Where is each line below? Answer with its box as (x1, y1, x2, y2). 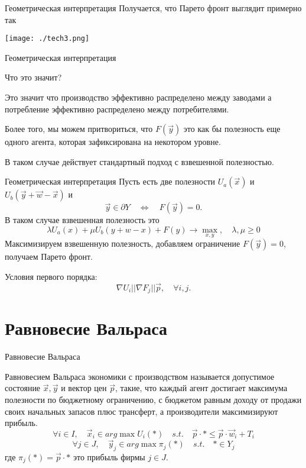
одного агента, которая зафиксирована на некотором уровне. (5, 135, 221, 148)
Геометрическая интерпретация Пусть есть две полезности (5, 175, 216, 188)
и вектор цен (61, 382, 107, 394)
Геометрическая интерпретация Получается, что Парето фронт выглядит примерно (5, 2, 302, 14)
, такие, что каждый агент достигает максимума (115, 382, 288, 394)
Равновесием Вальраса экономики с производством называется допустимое (5, 370, 275, 382)
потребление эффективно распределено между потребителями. (5, 102, 229, 115)
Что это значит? (5, 71, 62, 83)
